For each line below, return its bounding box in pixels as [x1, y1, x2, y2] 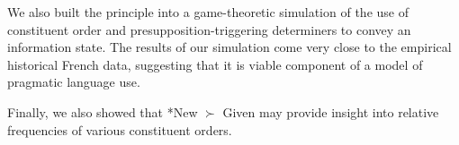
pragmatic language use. [7, 72, 140, 91]
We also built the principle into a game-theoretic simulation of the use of [7, 3, 409, 21]
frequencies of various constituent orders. [7, 120, 232, 139]
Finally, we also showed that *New [7, 102, 198, 121]
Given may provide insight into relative [222, 102, 439, 121]
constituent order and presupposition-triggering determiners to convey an [7, 20, 411, 38]
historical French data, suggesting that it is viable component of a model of [7, 55, 423, 73]
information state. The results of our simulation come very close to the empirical [7, 38, 452, 56]
